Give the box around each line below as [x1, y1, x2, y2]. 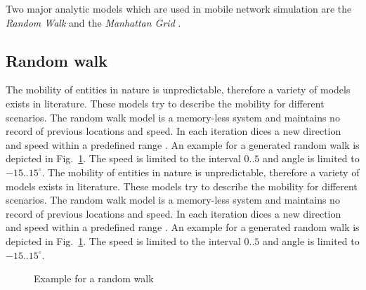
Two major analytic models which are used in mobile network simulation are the [6, 1, 352, 15]
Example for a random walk [34, 271, 154, 286]
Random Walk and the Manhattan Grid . [6, 15, 181, 29]
